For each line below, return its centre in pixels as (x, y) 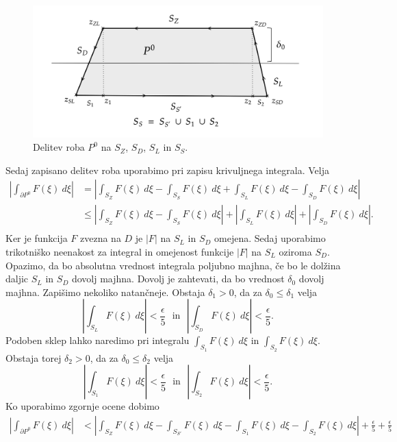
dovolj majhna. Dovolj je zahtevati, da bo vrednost (178, 279)
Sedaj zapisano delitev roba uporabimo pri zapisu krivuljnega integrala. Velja (167, 170)
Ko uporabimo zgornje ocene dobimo (82, 406)
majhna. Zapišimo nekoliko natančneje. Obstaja (105, 292)
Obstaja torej (34, 357)
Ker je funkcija (37, 238)
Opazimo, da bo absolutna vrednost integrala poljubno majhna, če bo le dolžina (173, 265)
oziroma (295, 251)
